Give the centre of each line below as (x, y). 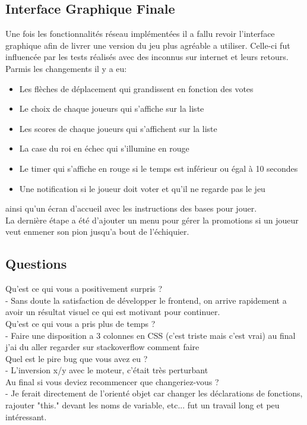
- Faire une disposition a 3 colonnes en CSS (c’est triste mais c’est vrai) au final (151, 335)
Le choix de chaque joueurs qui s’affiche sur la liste (112, 108)
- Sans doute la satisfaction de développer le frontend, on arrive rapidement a (146, 300)
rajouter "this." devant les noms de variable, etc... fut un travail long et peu (143, 405)
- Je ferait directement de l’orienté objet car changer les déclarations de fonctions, (154, 393)
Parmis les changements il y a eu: (66, 68)
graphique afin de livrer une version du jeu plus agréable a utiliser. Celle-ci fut (148, 45)
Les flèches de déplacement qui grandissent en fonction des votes (136, 88)
